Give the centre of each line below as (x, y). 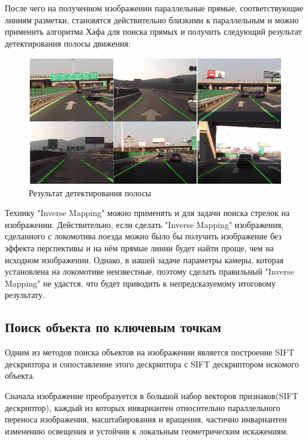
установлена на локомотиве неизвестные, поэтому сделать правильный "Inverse (150, 271)
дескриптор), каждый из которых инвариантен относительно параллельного (143, 407)
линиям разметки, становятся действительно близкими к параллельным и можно (152, 19)
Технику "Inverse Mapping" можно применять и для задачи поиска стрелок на (147, 213)
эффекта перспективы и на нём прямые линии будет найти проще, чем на (139, 248)
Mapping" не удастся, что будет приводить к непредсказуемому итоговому (140, 283)
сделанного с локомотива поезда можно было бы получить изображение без (143, 236)
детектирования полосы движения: (68, 43)
